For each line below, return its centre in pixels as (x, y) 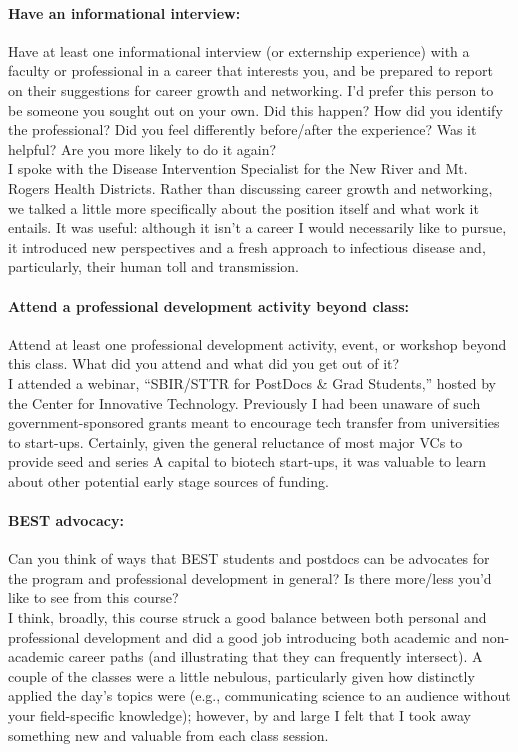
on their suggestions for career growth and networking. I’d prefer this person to (251, 89)
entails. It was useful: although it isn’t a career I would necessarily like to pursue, (257, 227)
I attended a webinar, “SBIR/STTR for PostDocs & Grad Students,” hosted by (252, 382)
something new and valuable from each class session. (168, 734)
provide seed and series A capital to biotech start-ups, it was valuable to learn (247, 461)
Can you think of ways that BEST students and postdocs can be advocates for (249, 558)
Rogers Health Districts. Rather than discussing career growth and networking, (250, 187)
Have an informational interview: (124, 12)
